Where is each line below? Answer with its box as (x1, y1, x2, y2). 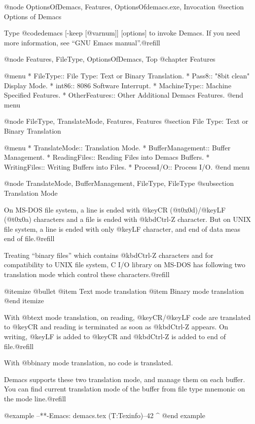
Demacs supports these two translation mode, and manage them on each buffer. (4, 374, 245, 384)
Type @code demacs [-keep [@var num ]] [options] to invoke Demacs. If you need (4, 28, 240, 38)
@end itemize (4, 295, 44, 306)
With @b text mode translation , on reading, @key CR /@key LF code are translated (4, 312, 251, 322)
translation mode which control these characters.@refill (4, 269, 170, 280)
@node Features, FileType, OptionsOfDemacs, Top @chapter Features (4, 54, 216, 64)
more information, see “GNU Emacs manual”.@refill (4, 37, 160, 47)
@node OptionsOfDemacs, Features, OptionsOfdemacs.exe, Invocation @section (4, 1, 244, 11)
